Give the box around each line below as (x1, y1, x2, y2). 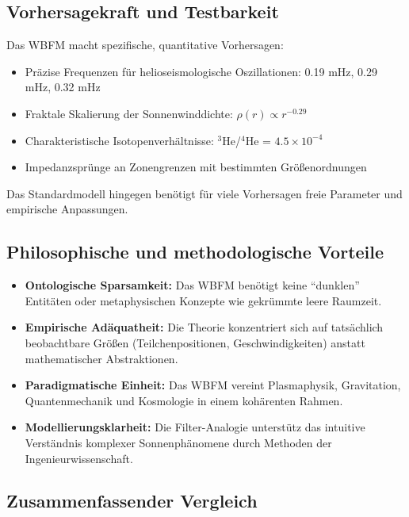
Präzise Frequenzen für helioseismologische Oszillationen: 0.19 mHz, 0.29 (25, 63, 378, 79)
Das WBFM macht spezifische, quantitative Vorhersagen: (6, 36, 284, 53)
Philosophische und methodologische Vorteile (6, 239, 384, 264)
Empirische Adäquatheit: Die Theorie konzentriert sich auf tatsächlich (25, 319, 384, 335)
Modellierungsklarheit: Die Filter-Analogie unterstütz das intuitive (25, 419, 365, 435)
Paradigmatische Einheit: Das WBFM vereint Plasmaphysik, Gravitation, (25, 377, 401, 393)
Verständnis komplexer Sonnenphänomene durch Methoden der (25, 434, 332, 450)
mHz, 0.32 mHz (25, 79, 101, 95)
